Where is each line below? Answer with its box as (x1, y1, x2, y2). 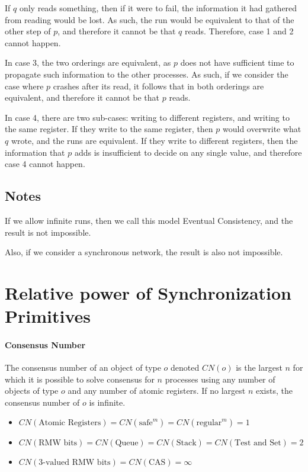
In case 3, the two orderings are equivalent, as (5, 56, 171, 69)
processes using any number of (165, 373, 275, 385)
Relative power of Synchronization (5, 280, 291, 304)
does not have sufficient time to (180, 56, 294, 69)
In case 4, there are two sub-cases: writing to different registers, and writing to (5, 111, 290, 123)
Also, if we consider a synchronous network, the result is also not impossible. (5, 246, 283, 258)
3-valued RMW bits (38, 458, 111, 467)
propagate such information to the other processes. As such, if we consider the (5, 68, 288, 80)
